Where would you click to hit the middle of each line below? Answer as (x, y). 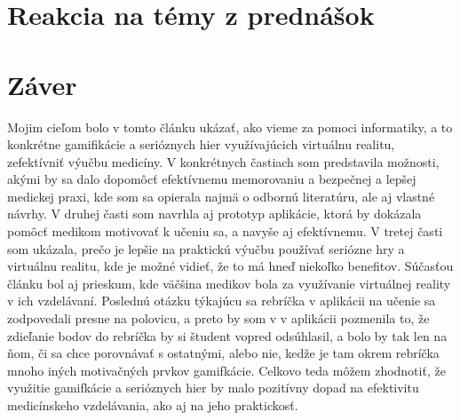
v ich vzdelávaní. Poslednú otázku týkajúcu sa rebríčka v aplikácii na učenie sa (222, 301)
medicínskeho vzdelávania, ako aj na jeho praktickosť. (153, 405)
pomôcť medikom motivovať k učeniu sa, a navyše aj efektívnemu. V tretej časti (225, 231)
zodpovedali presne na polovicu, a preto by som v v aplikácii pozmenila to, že (218, 318)
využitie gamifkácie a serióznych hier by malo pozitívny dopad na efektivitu (213, 388)
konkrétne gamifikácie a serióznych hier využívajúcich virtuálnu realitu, (201, 144)
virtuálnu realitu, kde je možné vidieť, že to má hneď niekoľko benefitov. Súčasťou (230, 266)
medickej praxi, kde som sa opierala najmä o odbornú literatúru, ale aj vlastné (221, 196)
